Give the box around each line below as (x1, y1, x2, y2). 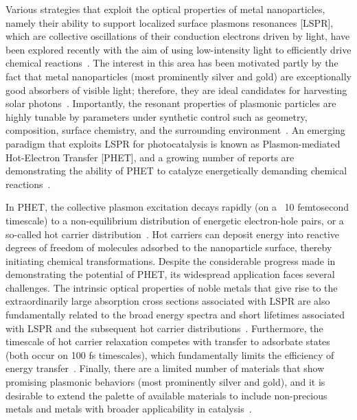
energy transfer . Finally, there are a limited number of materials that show (5, 361, 325, 375)
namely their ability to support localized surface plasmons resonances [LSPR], (5, 15, 334, 30)
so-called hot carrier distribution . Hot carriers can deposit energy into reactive (5, 226, 339, 241)
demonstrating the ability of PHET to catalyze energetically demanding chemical (5, 163, 347, 178)
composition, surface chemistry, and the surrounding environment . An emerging (5, 123, 345, 137)
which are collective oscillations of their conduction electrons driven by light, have (5, 29, 350, 43)
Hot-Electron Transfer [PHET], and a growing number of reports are (5, 150, 295, 164)
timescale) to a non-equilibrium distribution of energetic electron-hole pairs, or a (5, 213, 344, 227)
